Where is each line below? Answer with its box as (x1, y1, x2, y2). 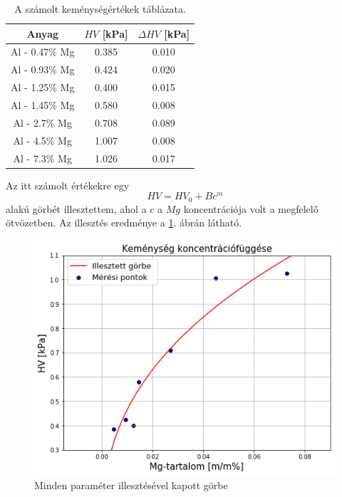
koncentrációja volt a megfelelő (183, 201, 318, 216)
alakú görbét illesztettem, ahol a (6, 201, 147, 216)
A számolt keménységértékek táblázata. (14, 1, 186, 16)
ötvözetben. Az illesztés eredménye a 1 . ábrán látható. (6, 215, 242, 230)
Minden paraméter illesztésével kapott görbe (34, 478, 228, 493)
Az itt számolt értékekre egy (6, 177, 130, 192)
